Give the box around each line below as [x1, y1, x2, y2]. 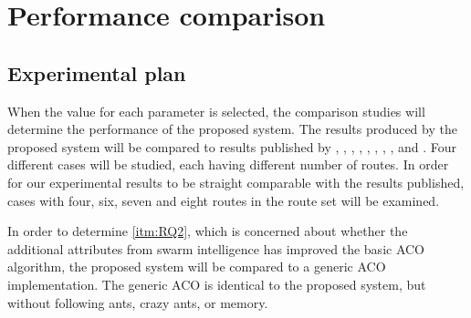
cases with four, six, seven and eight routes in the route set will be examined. [7, 190, 440, 210]
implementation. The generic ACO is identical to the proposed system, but [7, 274, 426, 293]
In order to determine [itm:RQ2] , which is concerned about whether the [7, 221, 408, 241]
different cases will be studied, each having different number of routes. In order [7, 155, 449, 174]
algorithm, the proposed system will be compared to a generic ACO [7, 257, 386, 276]
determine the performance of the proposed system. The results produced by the [7, 119, 457, 138]
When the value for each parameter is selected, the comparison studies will [7, 101, 425, 120]
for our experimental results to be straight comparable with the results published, [7, 172, 465, 191]
